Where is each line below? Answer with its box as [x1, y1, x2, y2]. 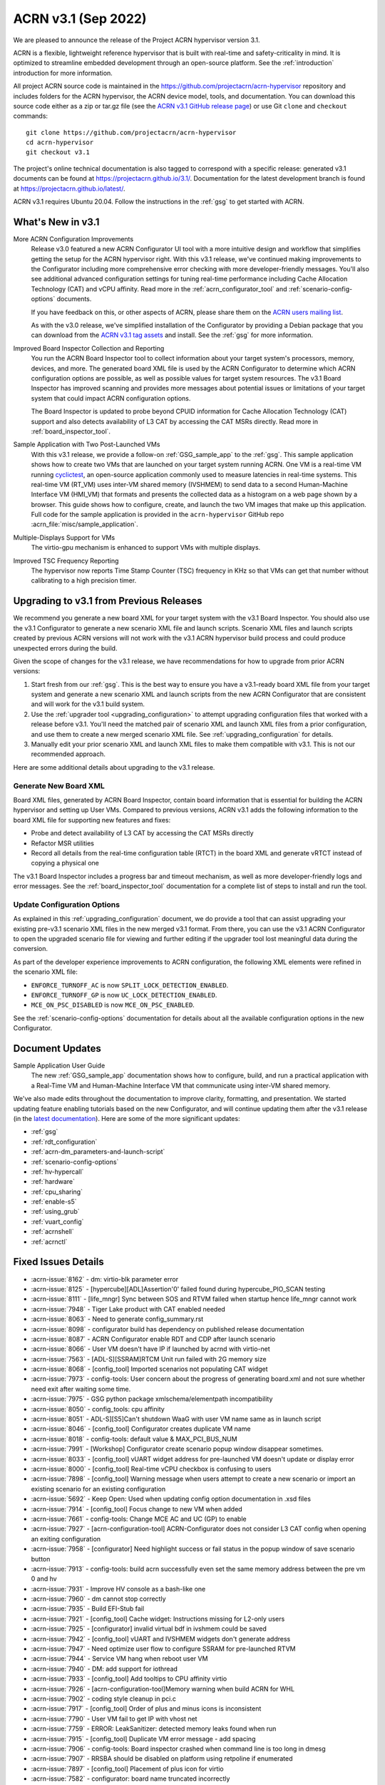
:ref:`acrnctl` [31, 1237, 68, 1246]
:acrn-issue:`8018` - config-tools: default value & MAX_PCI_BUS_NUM [31, 1434, 238, 1443]
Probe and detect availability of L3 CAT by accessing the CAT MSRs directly [31, 829, 254, 838]
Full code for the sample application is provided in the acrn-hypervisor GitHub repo [31, 511, 284, 519]
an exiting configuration [31, 1534, 101, 1543]
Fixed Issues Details [13, 1256, 105, 1268]
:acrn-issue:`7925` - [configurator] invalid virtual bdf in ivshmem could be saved [31, 1624, 267, 1633]
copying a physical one [31, 859, 99, 868]
